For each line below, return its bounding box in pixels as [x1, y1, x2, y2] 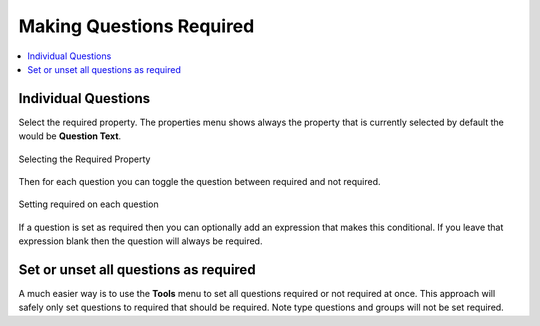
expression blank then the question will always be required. [18, 235, 263, 247]
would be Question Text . [18, 130, 122, 142]
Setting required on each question [18, 198, 159, 210]
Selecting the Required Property [18, 153, 151, 165]
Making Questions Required [18, 15, 255, 37]
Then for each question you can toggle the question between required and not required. [18, 176, 381, 188]
